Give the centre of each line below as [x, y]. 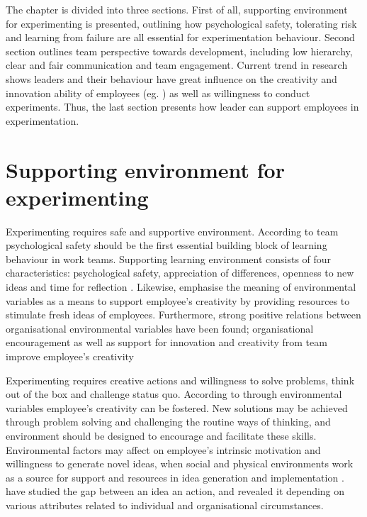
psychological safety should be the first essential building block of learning [166, 245]
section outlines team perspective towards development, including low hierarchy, [179, 51]
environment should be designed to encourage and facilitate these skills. [161, 435]
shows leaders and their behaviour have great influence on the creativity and [171, 78]
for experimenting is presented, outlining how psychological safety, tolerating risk [181, 23]
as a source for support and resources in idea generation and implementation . [175, 477]
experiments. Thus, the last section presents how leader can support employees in [182, 107]
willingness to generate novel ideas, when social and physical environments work [180, 463]
